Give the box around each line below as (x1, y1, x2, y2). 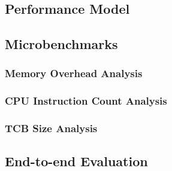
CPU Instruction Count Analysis (5, 93, 167, 108)
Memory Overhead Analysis (5, 66, 143, 81)
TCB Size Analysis (5, 121, 98, 136)
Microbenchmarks (5, 35, 118, 53)
